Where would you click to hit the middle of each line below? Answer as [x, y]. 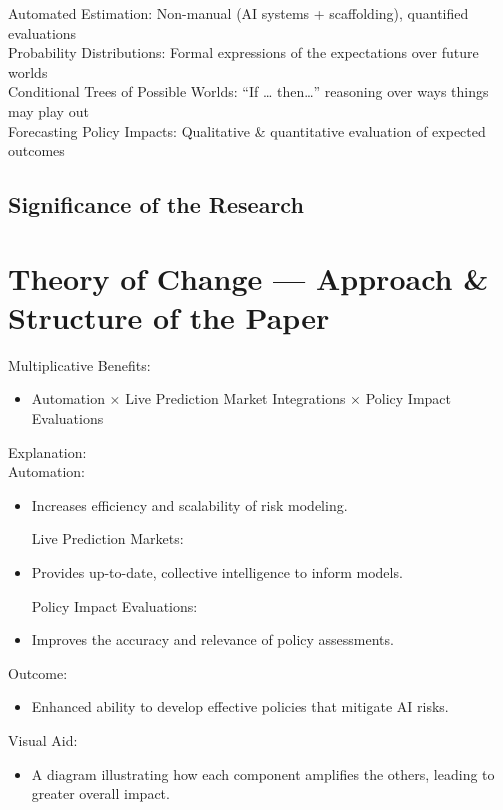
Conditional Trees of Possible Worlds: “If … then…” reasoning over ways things [248, 91]
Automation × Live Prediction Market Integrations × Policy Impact [241, 398]
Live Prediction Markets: [107, 538]
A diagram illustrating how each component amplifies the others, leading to [263, 773]
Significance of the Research [156, 204]
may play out [48, 110]
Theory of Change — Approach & [248, 277]
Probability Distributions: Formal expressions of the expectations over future [243, 52]
